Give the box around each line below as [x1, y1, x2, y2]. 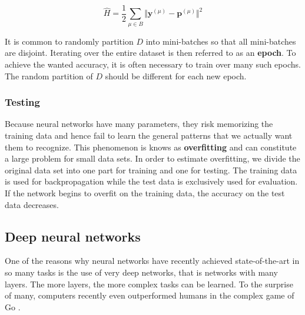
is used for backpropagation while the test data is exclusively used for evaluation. [5, 175, 298, 187]
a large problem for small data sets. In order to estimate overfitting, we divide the [5, 152, 300, 165]
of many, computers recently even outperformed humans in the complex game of [5, 289, 294, 301]
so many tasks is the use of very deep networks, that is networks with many [5, 266, 278, 278]
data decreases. [5, 198, 59, 210]
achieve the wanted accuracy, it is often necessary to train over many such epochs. [5, 58, 301, 70]
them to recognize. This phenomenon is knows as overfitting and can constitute [5, 140, 297, 153]
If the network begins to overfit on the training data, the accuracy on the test [5, 186, 285, 199]
